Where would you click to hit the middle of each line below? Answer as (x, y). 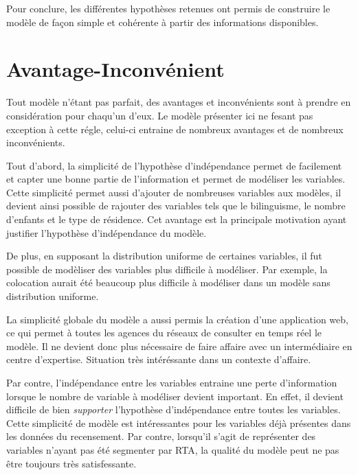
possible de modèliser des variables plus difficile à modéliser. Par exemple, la (167, 269)
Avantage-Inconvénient (115, 69)
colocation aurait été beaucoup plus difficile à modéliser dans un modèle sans (168, 282)
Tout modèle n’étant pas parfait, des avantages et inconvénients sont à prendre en (179, 102)
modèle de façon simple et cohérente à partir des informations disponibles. (163, 22)
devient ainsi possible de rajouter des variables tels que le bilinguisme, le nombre (176, 206)
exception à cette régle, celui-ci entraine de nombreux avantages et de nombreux (175, 129)
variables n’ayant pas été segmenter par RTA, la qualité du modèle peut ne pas (173, 449)
